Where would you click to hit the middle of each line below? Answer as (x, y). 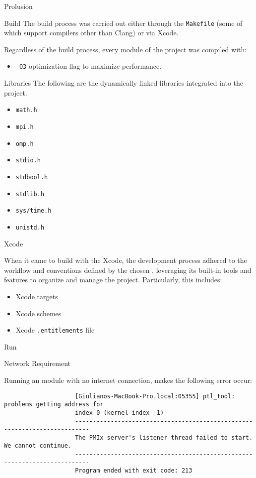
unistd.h (30, 227)
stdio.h (28, 161)
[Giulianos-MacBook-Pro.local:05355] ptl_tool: (155, 396)
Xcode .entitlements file (55, 330)
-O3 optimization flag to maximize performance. (89, 66)
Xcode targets (37, 296)
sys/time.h (33, 211)
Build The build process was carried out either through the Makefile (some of (123, 23)
